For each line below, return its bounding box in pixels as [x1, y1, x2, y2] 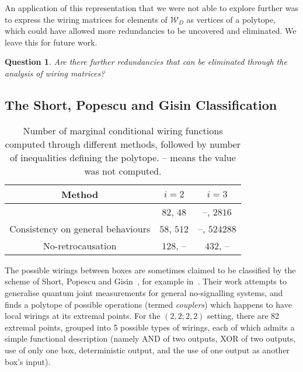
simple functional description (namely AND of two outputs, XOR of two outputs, [5, 332, 296, 345]
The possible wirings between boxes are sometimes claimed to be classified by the [5, 263, 296, 276]
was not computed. [84, 164, 162, 178]
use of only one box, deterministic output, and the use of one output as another [5, 343, 290, 356]
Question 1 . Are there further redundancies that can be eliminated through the [5, 55, 287, 68]
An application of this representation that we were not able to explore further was [5, 2, 298, 13]
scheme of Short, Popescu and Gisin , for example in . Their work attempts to [5, 275, 287, 287]
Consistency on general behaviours [9, 221, 151, 235]
